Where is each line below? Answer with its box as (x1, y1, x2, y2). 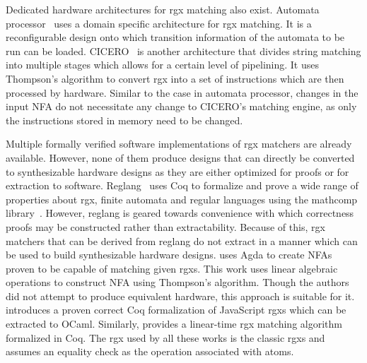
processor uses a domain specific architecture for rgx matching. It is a (6, 16, 312, 30)
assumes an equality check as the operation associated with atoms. (6, 344, 294, 359)
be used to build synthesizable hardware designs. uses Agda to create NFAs (6, 247, 332, 262)
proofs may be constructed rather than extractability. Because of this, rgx (6, 219, 325, 234)
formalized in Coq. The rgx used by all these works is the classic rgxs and (6, 330, 325, 345)
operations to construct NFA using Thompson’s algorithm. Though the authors (6, 275, 349, 290)
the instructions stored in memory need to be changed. (6, 112, 243, 127)
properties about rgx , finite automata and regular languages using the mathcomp (6, 191, 358, 206)
